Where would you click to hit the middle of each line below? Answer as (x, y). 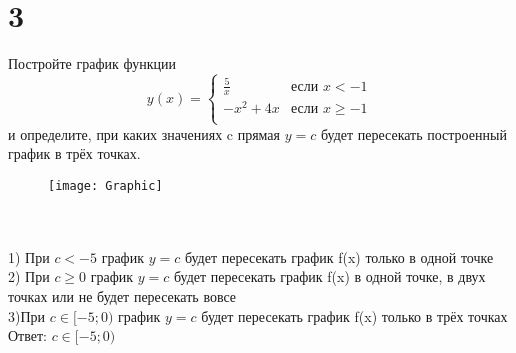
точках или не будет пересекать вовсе (122, 295)
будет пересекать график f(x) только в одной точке (339, 256)
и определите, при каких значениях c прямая (144, 133)
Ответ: (27, 335)
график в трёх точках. (74, 153)
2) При (29, 276)
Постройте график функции (92, 63)
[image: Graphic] (105, 185)
